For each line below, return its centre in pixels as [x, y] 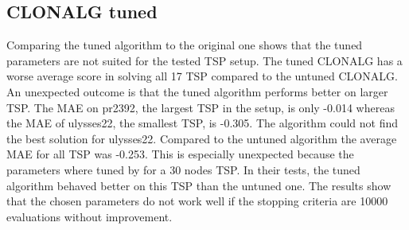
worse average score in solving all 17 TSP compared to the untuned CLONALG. [202, 76]
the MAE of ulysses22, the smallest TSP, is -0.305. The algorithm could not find [203, 123]
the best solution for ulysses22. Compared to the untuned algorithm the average [202, 138]
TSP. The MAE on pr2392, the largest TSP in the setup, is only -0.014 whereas [201, 107]
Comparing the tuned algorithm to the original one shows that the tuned [185, 45]
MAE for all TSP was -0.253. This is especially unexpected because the [180, 154]
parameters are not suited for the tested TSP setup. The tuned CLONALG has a [204, 60]
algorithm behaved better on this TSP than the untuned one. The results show [199, 185]
